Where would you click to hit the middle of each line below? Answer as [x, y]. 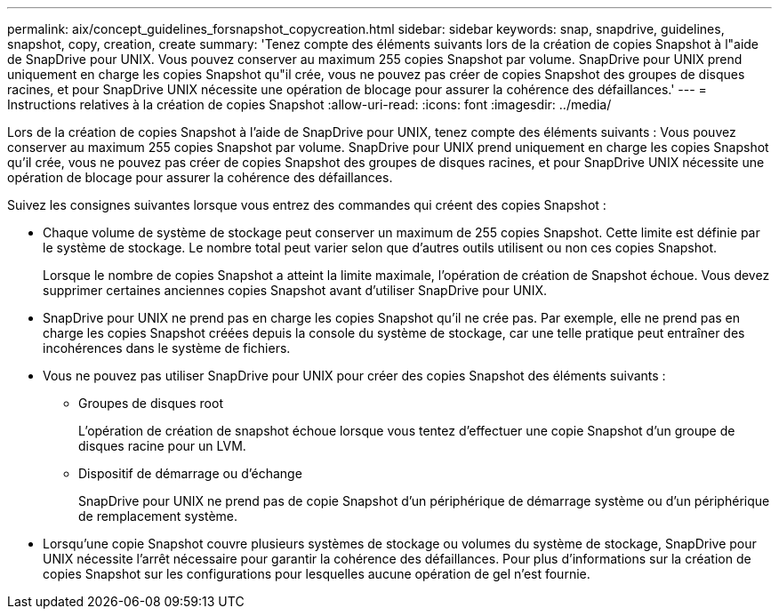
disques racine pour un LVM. [162, 446]
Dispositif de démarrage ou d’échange [190, 473]
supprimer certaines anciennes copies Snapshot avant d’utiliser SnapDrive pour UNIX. [295, 290]
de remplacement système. [158, 516]
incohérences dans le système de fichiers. [167, 348]
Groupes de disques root [151, 403]
